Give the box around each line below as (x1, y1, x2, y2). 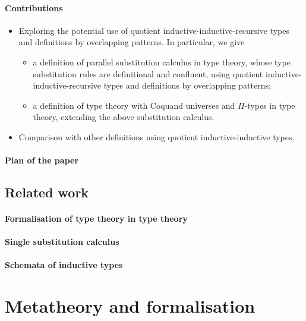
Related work (5, 183, 89, 202)
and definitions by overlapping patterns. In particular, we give (18, 36, 245, 48)
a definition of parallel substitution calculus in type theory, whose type (33, 55, 291, 68)
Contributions (5, 1, 63, 14)
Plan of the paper (5, 154, 79, 166)
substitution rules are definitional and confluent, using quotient (33, 67, 263, 80)
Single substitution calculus (5, 235, 119, 248)
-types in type (244, 99, 295, 111)
